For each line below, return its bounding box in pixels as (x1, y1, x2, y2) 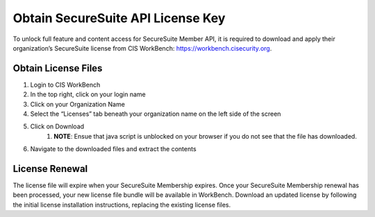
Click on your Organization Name (30, 100, 125, 108)
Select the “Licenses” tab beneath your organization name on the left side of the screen (30, 110, 281, 118)
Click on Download (30, 122, 85, 131)
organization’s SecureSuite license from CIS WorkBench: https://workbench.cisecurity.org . (12, 44, 272, 52)
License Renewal (12, 163, 88, 175)
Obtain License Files (12, 62, 103, 74)
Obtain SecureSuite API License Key (12, 10, 226, 26)
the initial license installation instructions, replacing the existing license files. (12, 200, 231, 209)
